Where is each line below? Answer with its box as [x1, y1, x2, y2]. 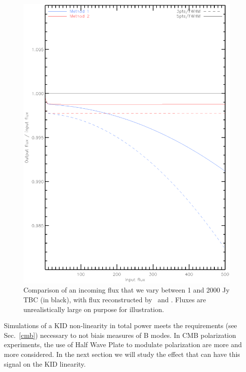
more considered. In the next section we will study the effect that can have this [4, 349, 240, 359]
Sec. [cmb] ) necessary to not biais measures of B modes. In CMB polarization [4, 330, 236, 340]
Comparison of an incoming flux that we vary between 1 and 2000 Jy [23, 285, 230, 295]
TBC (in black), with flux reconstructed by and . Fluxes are [23, 294, 206, 304]
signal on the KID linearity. [4, 358, 86, 369]
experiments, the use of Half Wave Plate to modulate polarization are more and [4, 339, 242, 350]
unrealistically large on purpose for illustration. [23, 304, 164, 314]
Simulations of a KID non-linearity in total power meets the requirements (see [4, 320, 237, 331]
